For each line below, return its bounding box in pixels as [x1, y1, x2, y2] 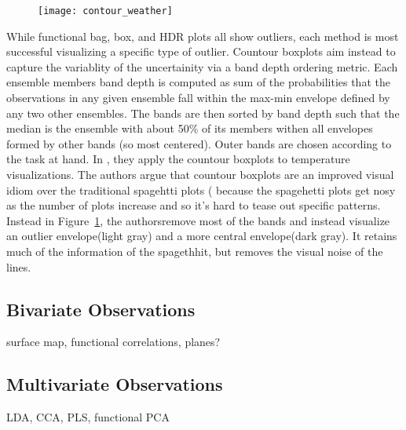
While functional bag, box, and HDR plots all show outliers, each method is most [6, 27, 399, 44]
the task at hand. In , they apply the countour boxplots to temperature [6, 151, 350, 167]
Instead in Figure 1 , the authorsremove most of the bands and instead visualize [6, 212, 390, 228]
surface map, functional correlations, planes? [6, 333, 221, 350]
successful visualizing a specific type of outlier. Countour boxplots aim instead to [6, 43, 396, 60]
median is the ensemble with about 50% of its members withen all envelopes [6, 120, 373, 137]
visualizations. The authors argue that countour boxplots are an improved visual [6, 166, 394, 182]
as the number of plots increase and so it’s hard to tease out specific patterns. [6, 197, 381, 213]
